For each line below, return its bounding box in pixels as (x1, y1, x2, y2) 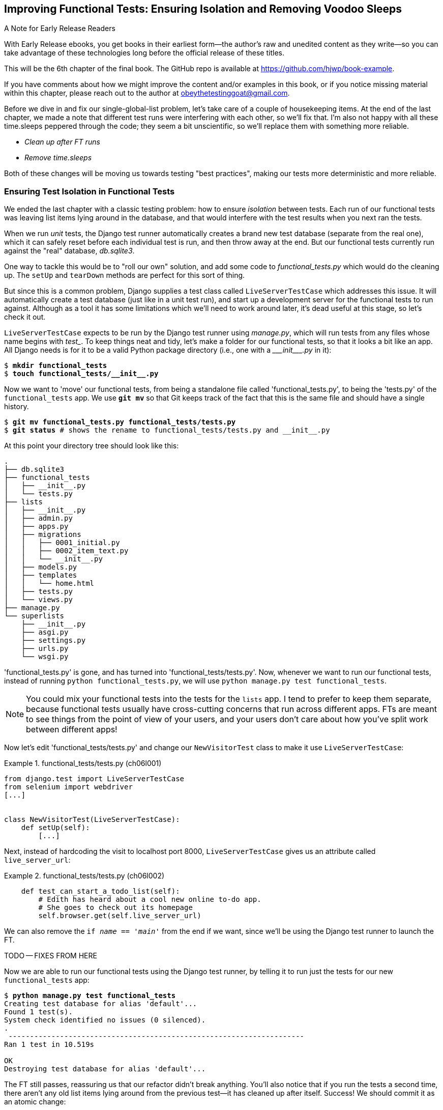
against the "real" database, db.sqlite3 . (4, 246, 135, 255)
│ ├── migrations (4, 530, 81, 539)
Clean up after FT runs (24, 137, 100, 147)
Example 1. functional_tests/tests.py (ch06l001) (4, 759, 162, 768)
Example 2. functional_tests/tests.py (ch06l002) (4, 871, 165, 880)
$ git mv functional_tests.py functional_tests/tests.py (4, 418, 236, 426)
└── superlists (4, 612, 65, 620)
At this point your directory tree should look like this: (4, 441, 179, 450)
